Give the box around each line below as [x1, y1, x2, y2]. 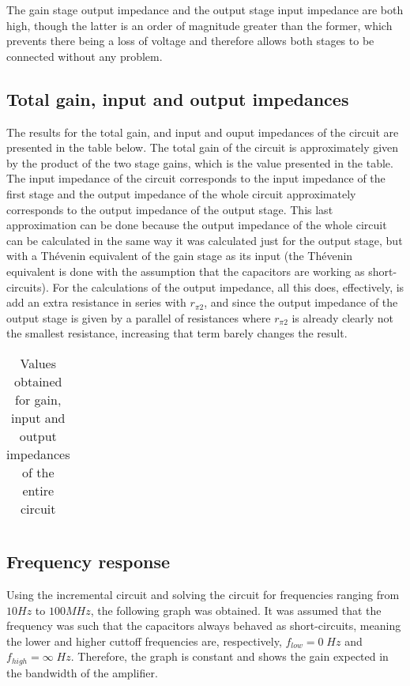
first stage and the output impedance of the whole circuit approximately [6, 185, 356, 202]
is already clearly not [292, 309, 393, 326]
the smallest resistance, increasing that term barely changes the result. [6, 325, 348, 341]
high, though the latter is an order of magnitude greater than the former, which [6, 17, 393, 33]
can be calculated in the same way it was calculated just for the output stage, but [6, 232, 403, 248]
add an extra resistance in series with [6, 294, 186, 311]
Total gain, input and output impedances [6, 86, 349, 111]
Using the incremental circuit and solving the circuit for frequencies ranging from [6, 586, 400, 603]
